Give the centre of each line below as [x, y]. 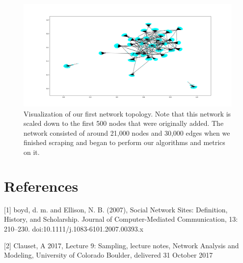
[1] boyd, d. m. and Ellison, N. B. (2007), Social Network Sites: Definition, [116, 209]
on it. [32, 152]
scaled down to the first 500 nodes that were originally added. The [124, 123]
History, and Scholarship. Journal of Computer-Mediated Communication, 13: [121, 219]
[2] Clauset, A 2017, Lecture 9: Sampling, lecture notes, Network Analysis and [121, 245]
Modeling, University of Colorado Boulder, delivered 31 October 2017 [108, 255]
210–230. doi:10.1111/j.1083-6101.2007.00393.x [74, 228]
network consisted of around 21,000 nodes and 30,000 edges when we [127, 132]
